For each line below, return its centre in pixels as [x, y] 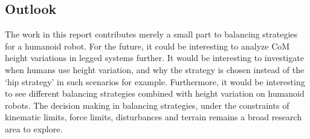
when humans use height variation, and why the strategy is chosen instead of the [155, 69]
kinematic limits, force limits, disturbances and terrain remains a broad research [153, 117]
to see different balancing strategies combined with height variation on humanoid [155, 93]
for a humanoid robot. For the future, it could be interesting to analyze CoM [147, 46]
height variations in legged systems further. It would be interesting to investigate [154, 58]
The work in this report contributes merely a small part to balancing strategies [151, 34]
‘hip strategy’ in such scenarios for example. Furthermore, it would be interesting [155, 81]
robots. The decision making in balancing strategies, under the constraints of [147, 105]
